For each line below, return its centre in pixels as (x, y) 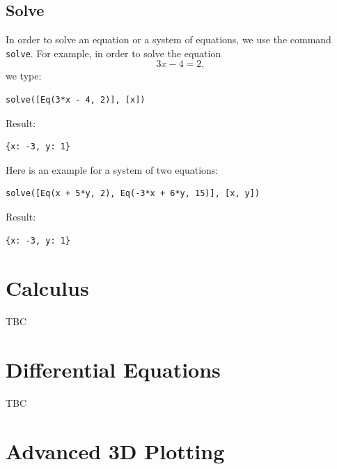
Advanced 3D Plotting (115, 451)
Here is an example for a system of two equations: (112, 169)
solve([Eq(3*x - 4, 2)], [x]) (76, 100)
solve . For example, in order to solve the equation (113, 53)
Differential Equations (113, 370)
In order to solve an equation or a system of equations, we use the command (168, 39)
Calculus (47, 288)
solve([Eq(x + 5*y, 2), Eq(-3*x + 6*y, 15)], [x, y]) (133, 194)
